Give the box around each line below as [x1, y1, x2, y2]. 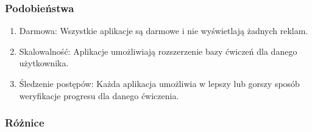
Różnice [5, 115, 44, 130]
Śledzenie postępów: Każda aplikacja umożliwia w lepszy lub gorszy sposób [19, 77, 300, 89]
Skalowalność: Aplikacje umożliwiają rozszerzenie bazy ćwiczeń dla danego [19, 44, 297, 57]
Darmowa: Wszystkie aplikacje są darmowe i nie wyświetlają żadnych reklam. [19, 24, 308, 37]
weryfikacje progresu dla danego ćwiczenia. [19, 89, 179, 102]
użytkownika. [19, 57, 69, 69]
